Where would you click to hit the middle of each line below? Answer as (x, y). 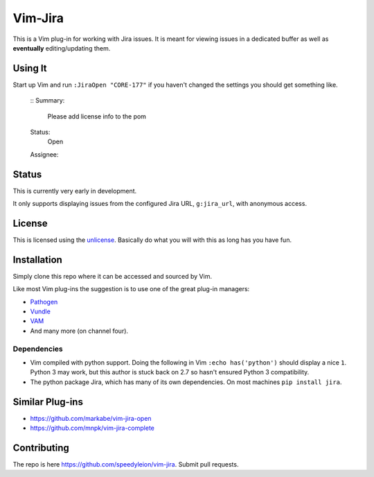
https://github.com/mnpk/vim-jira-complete (92, 428)
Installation (37, 260)
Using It (30, 68)
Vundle (41, 311)
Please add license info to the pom (97, 116)
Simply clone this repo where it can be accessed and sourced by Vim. (113, 276)
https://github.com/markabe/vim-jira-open (91, 418)
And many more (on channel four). (79, 331)
